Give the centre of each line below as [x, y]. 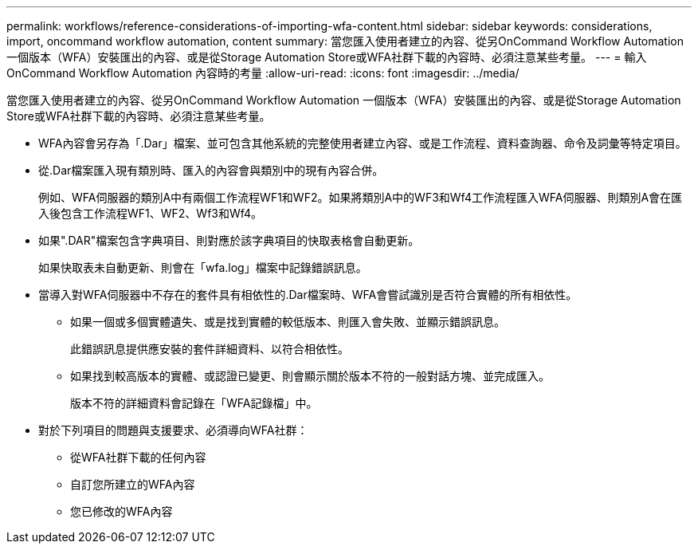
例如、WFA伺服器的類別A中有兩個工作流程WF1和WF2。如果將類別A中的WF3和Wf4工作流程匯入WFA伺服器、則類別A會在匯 [361, 197]
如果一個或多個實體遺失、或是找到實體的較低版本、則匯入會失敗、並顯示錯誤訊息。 [288, 322]
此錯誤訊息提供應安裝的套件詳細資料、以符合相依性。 [210, 349]
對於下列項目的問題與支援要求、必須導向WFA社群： [173, 430]
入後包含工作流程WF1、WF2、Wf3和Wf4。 [151, 213]
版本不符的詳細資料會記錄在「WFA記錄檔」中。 [194, 403]
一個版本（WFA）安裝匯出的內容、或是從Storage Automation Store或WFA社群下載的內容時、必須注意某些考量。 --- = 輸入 [327, 57]
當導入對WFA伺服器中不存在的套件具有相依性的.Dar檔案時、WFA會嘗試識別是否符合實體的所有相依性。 [308, 295]
